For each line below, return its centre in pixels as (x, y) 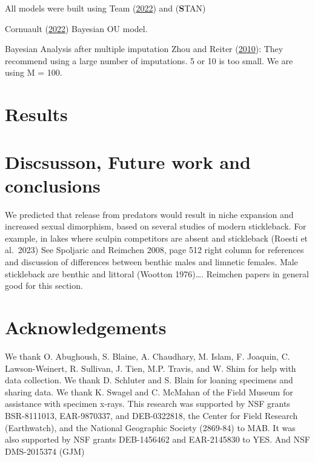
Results (36, 114)
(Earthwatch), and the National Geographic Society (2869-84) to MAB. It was (150, 427)
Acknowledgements (86, 327)
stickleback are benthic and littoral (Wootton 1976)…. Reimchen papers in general (157, 273)
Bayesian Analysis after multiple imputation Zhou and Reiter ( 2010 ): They (144, 49)
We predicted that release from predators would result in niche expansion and (149, 214)
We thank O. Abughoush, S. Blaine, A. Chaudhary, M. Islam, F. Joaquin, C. (148, 356)
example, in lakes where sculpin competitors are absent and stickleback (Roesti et (157, 238)
